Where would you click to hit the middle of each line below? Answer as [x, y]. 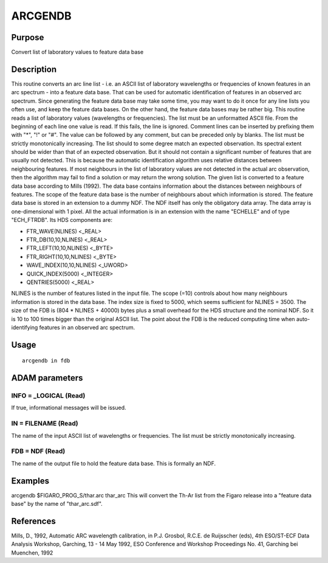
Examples [30, 481]
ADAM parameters [47, 378]
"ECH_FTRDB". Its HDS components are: [62, 220]
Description [34, 69]
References [33, 521]
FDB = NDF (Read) [38, 451]
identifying [25, 327]
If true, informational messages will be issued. [69, 408]
